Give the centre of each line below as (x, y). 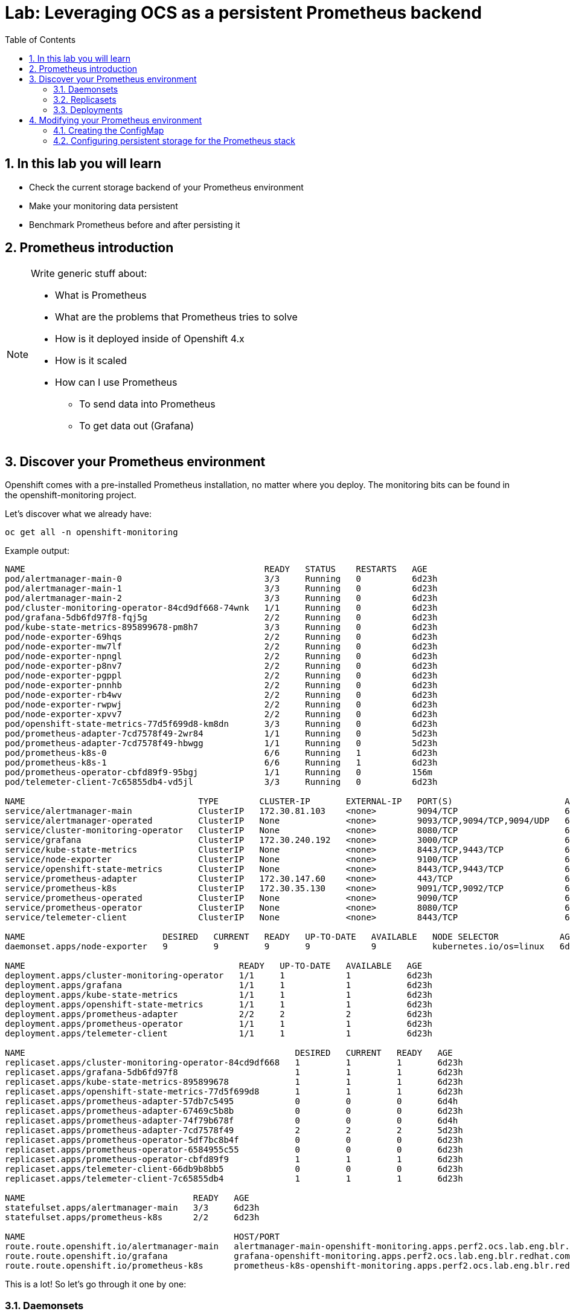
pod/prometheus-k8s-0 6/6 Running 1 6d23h (221, 753)
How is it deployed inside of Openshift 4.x (150, 339)
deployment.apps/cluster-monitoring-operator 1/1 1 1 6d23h (219, 976)
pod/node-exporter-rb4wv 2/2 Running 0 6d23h (221, 695)
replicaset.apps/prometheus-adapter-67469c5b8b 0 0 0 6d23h (234, 1111)
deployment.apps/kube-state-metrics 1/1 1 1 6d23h (219, 995)
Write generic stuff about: (89, 274)
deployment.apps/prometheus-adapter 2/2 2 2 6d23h (219, 1014)
